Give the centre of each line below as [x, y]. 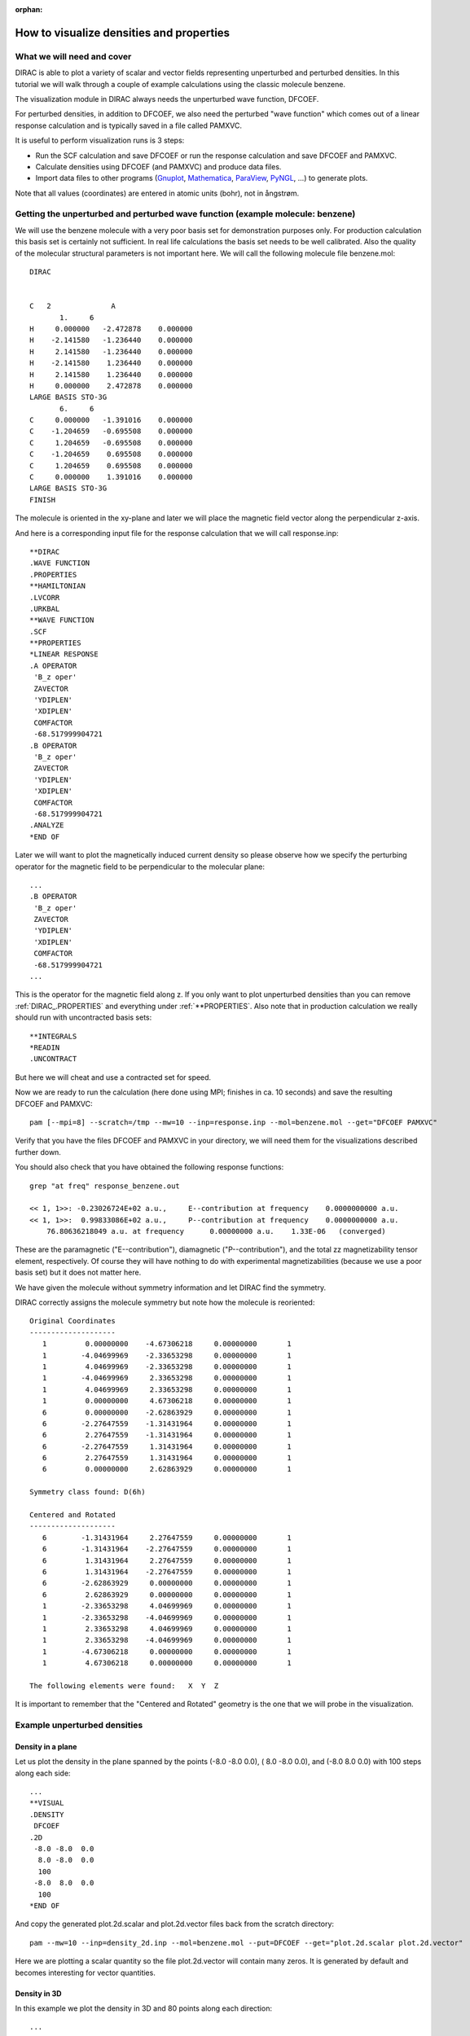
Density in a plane [46, 1746]
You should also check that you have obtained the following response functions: [149, 1167]
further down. [38, 1152]
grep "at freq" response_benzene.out [105, 1186]
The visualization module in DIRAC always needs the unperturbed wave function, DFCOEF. [167, 99]
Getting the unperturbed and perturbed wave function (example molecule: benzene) [185, 214]
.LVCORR [45, 597]
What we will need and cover [73, 56]
